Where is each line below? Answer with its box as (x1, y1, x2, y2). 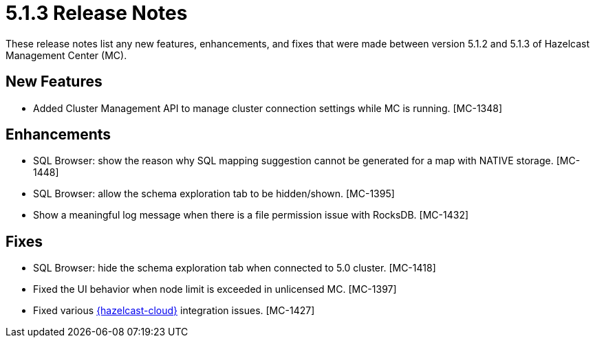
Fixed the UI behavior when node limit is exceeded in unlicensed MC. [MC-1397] (33, 283, 397, 296)
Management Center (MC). (6, 49, 127, 61)
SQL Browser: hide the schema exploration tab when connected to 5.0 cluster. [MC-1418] (33, 262, 436, 274)
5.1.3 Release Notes (6, 1, 188, 25)
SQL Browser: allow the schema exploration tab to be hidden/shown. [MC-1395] (33, 188, 395, 200)
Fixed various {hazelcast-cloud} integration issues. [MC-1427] (33, 305, 315, 317)
